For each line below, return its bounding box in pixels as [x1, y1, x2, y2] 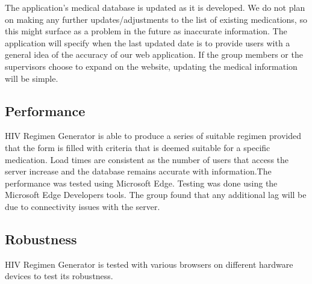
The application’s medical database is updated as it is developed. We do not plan [5, 1, 305, 13]
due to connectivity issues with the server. [5, 200, 160, 212]
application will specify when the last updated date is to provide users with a [5, 36, 290, 49]
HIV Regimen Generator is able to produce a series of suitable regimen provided [5, 129, 301, 142]
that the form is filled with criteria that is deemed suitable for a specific [5, 141, 270, 153]
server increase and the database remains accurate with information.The [5, 165, 272, 177]
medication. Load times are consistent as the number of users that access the [5, 153, 289, 165]
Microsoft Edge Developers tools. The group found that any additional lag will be [5, 188, 307, 201]
